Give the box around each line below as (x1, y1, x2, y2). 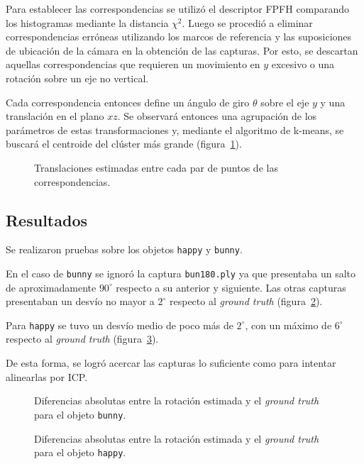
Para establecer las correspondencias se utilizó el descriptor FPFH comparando (6, 1, 350, 16)
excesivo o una (271, 57, 335, 72)
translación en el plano (6, 109, 104, 123)
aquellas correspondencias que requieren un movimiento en (6, 57, 260, 72)
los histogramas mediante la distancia (6, 15, 169, 30)
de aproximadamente (6, 280, 96, 294)
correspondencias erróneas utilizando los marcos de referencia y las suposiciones (6, 29, 352, 44)
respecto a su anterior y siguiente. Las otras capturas (116, 280, 346, 294)
